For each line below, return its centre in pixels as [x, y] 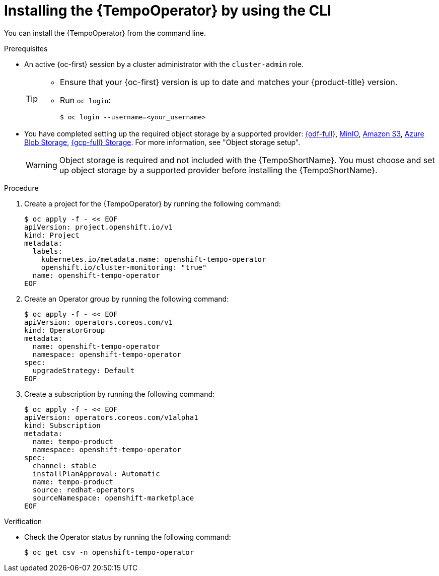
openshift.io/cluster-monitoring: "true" [124, 267]
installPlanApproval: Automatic [96, 474]
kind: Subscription [62, 425]
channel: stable [64, 465]
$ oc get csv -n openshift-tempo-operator [109, 552]
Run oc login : [85, 100]
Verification [23, 521]
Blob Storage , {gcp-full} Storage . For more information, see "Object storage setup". [162, 142]
